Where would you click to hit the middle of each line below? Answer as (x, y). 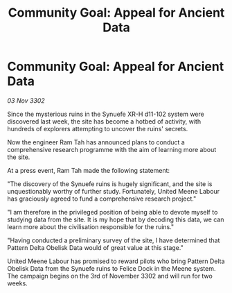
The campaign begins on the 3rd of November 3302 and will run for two (110, 276)
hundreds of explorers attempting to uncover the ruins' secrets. (98, 128)
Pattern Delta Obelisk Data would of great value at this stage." (95, 247)
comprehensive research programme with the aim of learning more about (112, 149)
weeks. (17, 283)
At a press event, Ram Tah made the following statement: (89, 170)
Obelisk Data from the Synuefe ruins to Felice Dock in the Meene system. (111, 268)
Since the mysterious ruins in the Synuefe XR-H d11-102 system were (106, 114)
